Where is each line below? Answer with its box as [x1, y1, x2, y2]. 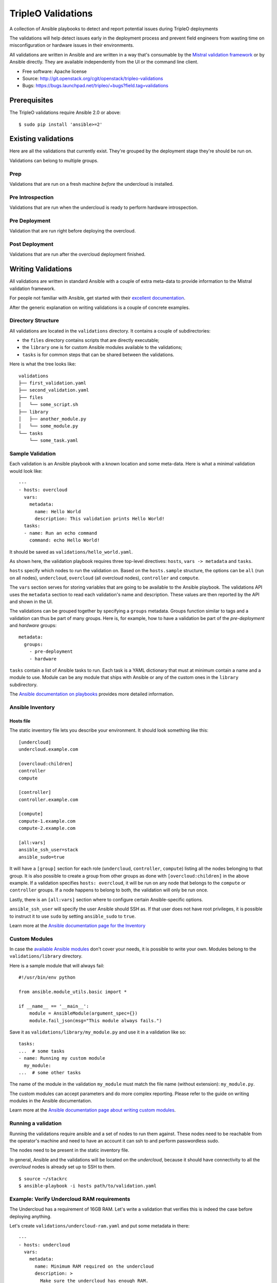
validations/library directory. [9, 953, 83, 959]
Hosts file [9, 717, 31, 724]
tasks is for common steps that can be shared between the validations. [22, 352, 174, 358]
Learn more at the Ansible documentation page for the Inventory [9, 922, 146, 928]
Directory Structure [9, 317, 59, 324]
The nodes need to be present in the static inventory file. [9, 1147, 129, 1153]
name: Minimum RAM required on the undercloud [34, 1263, 154, 1269]
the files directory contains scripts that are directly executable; [22, 337, 160, 343]
